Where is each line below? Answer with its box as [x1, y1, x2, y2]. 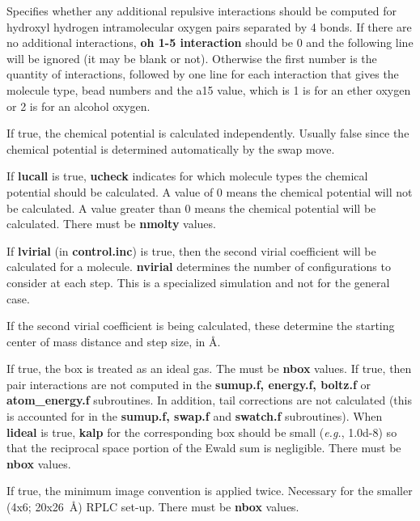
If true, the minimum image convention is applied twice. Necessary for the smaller [6, 482, 413, 499]
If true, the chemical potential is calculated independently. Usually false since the [6, 125, 409, 142]
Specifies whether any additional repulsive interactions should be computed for [6, 2, 397, 19]
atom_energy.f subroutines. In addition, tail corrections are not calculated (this [6, 392, 412, 409]
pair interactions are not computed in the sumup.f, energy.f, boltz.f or [6, 375, 371, 392]
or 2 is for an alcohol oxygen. [6, 97, 151, 114]
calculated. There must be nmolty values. [6, 215, 216, 232]
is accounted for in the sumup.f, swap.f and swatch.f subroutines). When [6, 408, 383, 425]
